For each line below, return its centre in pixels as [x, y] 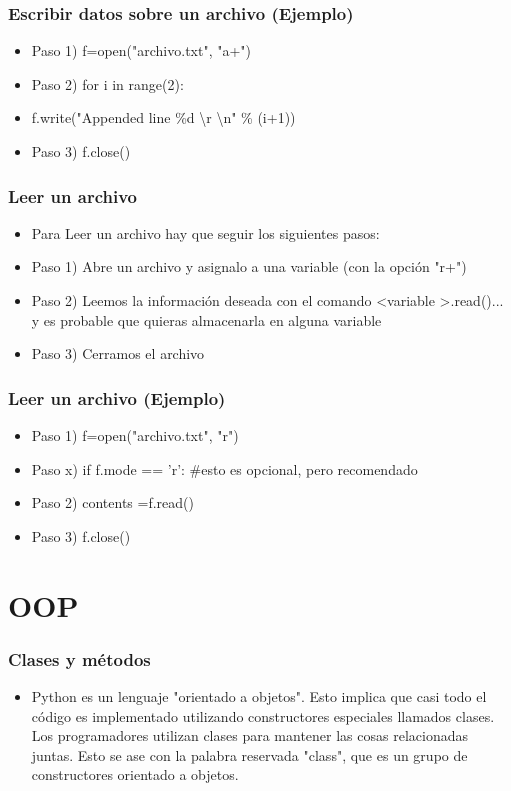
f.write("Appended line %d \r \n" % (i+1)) [163, 117]
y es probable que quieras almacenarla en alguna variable [206, 319]
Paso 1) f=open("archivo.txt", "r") [135, 435]
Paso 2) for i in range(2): [107, 83]
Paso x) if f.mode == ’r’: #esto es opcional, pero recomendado [224, 468]
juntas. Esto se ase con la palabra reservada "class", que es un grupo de [249, 754]
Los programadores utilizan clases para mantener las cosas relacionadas [249, 735]
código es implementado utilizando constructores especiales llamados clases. [263, 715]
